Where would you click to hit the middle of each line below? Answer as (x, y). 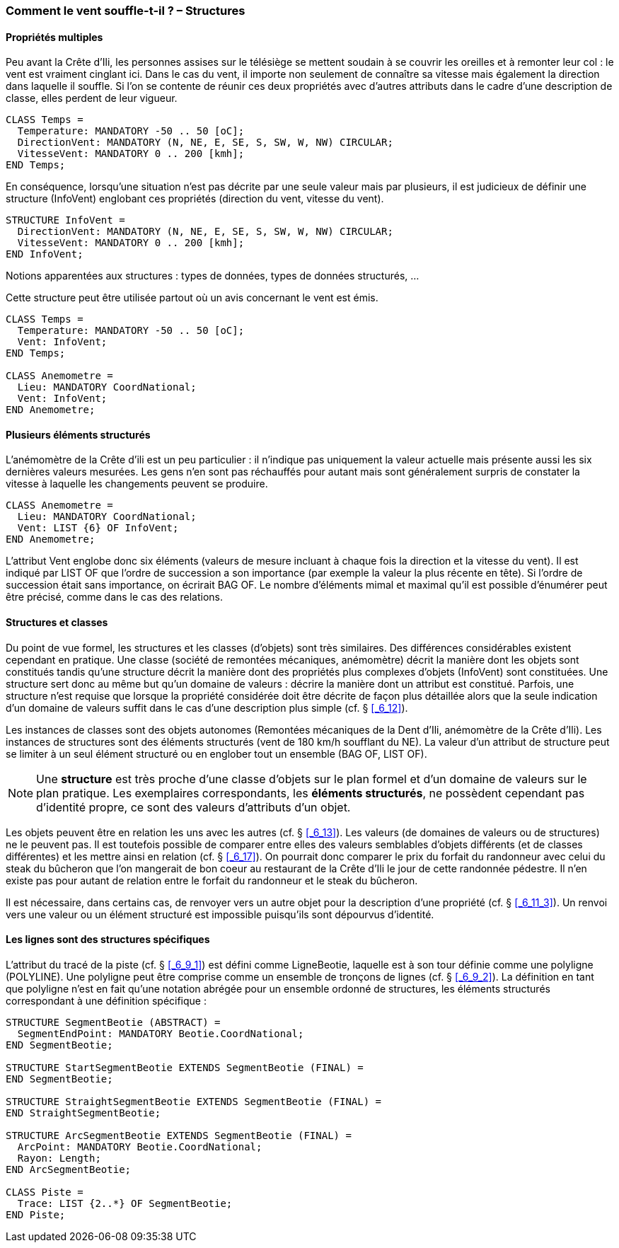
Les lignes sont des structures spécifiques (108, 940)
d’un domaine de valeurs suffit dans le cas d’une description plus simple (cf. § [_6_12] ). (207, 707)
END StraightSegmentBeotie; (83, 1113)
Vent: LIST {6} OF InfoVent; (98, 528)
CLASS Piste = (45, 1192)
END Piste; (36, 1214)
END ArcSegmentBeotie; (69, 1169)
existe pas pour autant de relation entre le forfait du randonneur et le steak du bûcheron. (212, 880)
